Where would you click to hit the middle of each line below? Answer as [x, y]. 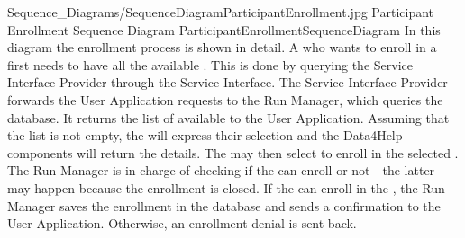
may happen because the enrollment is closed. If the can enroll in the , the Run [226, 187]
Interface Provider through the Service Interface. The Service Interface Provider [228, 82]
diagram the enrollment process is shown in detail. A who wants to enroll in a [222, 47]
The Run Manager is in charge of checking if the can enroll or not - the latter [221, 170]
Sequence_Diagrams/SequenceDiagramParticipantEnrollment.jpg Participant [221, 12]
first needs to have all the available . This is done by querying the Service [210, 64]
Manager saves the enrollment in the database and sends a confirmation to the [224, 205]
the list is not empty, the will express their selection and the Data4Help [205, 135]
